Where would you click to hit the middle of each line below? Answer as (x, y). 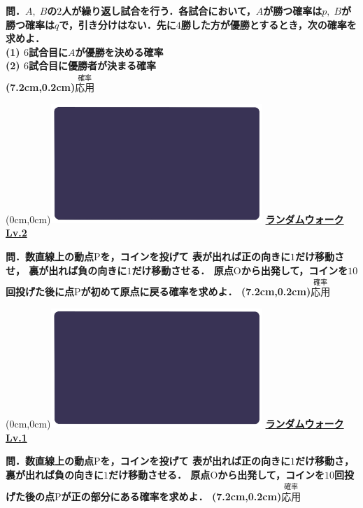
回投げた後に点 (40, 291)
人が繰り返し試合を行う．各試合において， (159, 10)
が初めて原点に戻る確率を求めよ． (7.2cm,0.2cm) (196, 291)
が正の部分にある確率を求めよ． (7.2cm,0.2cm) (171, 496)
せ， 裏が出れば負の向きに (66, 270)
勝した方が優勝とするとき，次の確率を (269, 24)
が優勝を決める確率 (119, 51)
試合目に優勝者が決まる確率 (92, 65)
